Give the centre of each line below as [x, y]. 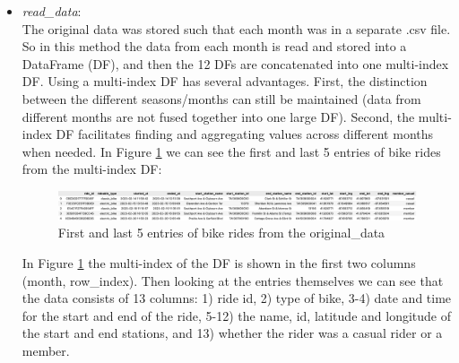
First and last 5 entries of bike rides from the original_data [221, 233]
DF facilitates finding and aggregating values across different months [245, 134]
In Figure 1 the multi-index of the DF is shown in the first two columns [219, 262]
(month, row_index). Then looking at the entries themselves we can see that [233, 280]
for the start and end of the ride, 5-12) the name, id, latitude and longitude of [236, 315]
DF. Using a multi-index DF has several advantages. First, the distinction [225, 81]
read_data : [52, 11]
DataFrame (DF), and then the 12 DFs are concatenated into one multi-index [235, 63]
